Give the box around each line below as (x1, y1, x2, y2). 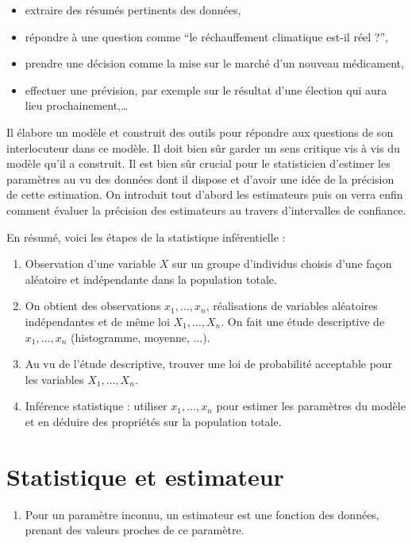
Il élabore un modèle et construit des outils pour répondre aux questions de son (6, 123, 394, 140)
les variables (25, 370, 84, 387)
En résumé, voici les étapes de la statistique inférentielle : (6, 228, 286, 245)
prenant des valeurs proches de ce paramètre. (25, 522, 245, 538)
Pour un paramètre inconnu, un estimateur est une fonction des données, (25, 506, 379, 522)
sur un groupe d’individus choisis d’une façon (172, 255, 392, 272)
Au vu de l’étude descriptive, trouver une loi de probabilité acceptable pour (25, 355, 393, 372)
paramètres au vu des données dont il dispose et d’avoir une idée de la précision (6, 170, 395, 187)
